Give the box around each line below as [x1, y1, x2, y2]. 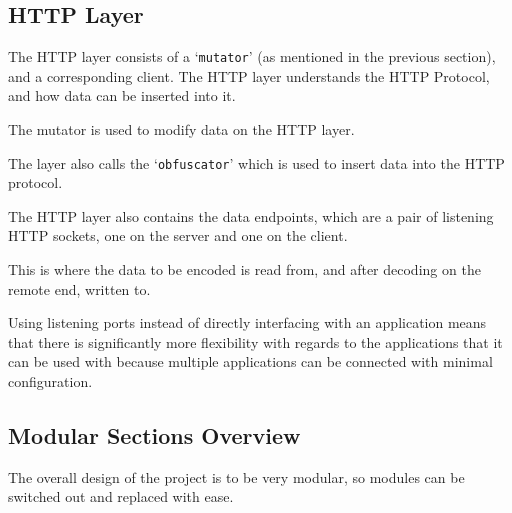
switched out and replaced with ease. [8, 486, 234, 507]
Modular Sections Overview [8, 420, 301, 451]
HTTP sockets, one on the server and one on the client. [8, 225, 348, 246]
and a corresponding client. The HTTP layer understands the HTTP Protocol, [8, 65, 490, 86]
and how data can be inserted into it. [8, 85, 236, 106]
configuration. [8, 371, 93, 392]
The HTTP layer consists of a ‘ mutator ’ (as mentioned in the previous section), [8, 46, 496, 67]
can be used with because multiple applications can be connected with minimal [8, 351, 493, 372]
